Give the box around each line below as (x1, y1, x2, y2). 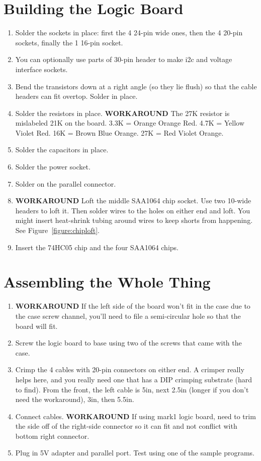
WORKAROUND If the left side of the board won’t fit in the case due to (15, 301, 250, 311)
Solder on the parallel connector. (15, 178, 116, 189)
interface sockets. (15, 64, 68, 74)
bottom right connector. (15, 430, 90, 441)
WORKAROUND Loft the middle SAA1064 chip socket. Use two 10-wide (15, 195, 251, 206)
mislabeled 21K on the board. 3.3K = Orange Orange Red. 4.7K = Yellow (15, 118, 244, 128)
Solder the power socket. (15, 161, 91, 172)
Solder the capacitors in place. (15, 144, 109, 155)
